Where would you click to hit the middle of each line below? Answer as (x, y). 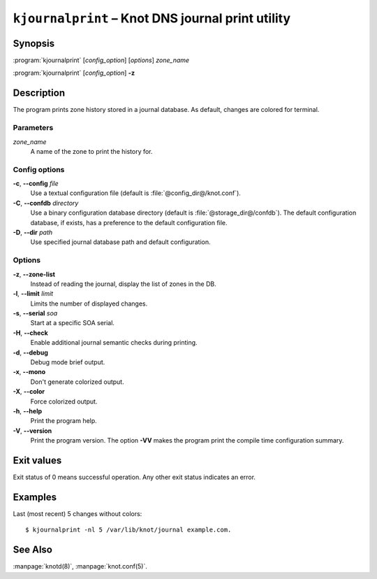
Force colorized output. (64, 401)
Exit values (37, 460)
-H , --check (30, 333)
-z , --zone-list (34, 274)
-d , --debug (31, 352)
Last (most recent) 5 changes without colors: (77, 513)
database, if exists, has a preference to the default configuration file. (129, 222)
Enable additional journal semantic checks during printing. (114, 343)
